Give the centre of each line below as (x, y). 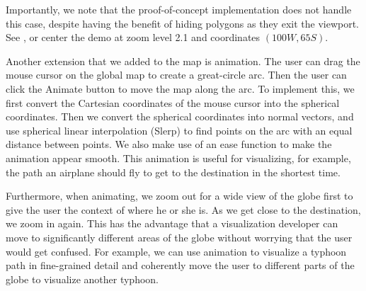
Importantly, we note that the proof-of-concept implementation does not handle (179, 9)
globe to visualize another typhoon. (82, 279)
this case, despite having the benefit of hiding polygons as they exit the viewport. (182, 23)
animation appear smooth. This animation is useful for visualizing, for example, (178, 158)
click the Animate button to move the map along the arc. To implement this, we (180, 88)
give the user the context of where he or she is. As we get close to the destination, (183, 209)
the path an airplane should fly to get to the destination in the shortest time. (173, 172)
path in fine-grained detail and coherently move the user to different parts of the (180, 265)
